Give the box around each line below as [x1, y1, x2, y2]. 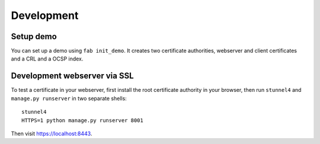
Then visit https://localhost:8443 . [11, 130, 92, 137]
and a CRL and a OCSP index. [11, 55, 84, 62]
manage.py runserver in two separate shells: [11, 95, 127, 102]
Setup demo [11, 31, 57, 41]
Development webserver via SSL [11, 71, 134, 81]
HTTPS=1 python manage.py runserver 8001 [21, 117, 143, 124]
